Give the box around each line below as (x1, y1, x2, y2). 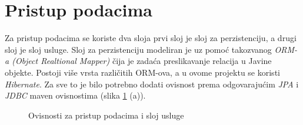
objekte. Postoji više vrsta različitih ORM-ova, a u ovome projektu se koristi (5, 66, 280, 78)
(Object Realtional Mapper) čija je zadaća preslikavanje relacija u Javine (12, 55, 272, 67)
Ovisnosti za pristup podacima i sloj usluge (28, 109, 184, 121)
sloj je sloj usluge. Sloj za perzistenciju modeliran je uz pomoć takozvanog (5, 43, 272, 55)
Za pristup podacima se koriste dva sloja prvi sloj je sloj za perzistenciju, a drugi (5, 32, 297, 44)
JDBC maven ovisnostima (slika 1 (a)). (5, 89, 146, 102)
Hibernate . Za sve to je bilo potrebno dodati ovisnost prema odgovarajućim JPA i (5, 77, 299, 90)
